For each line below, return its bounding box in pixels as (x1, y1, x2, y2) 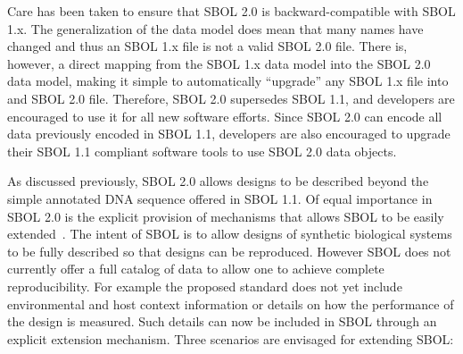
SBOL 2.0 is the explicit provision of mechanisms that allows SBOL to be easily (7, 206, 444, 225)
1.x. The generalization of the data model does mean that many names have (7, 19, 424, 38)
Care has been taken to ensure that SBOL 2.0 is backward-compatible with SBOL (7, 2, 456, 20)
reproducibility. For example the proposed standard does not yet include (7, 276, 402, 295)
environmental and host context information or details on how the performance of (7, 294, 454, 313)
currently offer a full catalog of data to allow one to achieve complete (7, 259, 384, 278)
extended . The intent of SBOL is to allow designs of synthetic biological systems (7, 224, 452, 243)
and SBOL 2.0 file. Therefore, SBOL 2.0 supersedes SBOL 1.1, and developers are (7, 88, 455, 107)
